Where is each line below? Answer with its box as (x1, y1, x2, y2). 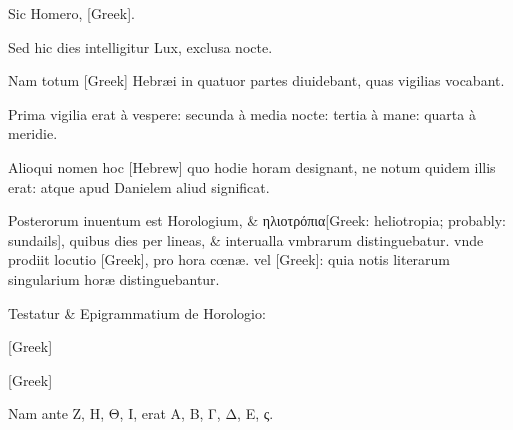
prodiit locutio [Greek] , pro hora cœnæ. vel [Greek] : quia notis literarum (8, 249, 451, 270)
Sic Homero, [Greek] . (8, 3, 135, 23)
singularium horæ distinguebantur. (8, 268, 220, 289)
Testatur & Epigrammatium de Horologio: (8, 302, 266, 323)
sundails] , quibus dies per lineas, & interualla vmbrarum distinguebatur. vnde (8, 229, 484, 250)
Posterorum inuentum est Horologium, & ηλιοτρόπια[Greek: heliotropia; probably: (8, 210, 507, 231)
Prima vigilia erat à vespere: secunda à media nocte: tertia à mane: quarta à (8, 103, 476, 124)
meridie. (8, 123, 58, 144)
